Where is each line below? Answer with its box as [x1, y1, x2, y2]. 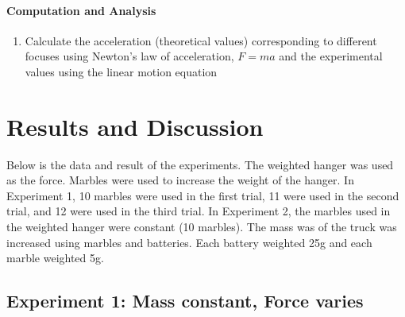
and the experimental [279, 48, 383, 64]
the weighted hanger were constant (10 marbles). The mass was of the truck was [6, 218, 397, 235]
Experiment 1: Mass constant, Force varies [6, 288, 364, 313]
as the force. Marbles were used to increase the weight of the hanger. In [6, 172, 354, 188]
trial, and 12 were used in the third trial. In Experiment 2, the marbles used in [6, 203, 391, 219]
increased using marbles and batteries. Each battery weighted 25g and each [6, 234, 372, 250]
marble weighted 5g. [6, 249, 104, 266]
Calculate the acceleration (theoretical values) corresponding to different [25, 32, 377, 48]
